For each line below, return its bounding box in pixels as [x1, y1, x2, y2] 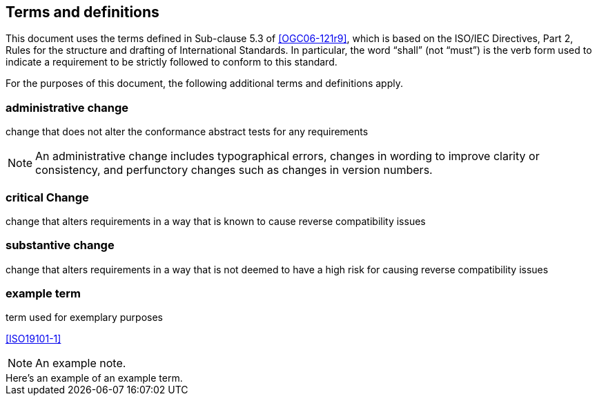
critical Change [6, 190, 89, 204]
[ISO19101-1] [6, 333, 61, 345]
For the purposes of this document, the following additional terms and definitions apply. [6, 77, 403, 90]
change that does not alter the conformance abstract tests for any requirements [6, 126, 369, 138]
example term [6, 286, 81, 301]
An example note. [35, 356, 126, 371]
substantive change [6, 238, 115, 253]
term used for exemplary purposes [6, 311, 163, 324]
